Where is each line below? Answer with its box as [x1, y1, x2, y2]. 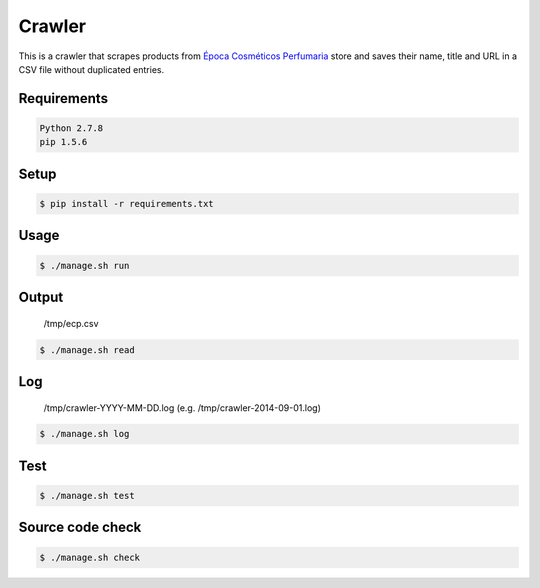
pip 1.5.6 [39, 136, 88, 148]
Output [18, 288, 64, 305]
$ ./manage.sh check [39, 551, 140, 563]
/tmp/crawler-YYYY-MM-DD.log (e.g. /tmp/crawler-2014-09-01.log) [43, 401, 322, 414]
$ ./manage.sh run [39, 260, 130, 271]
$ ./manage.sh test [39, 490, 135, 502]
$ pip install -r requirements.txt [39, 198, 214, 209]
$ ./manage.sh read [39, 344, 135, 355]
